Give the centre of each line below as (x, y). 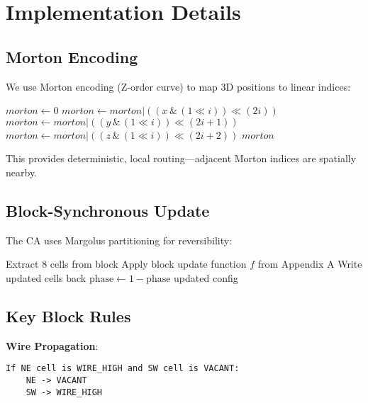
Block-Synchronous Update (108, 210)
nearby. (22, 172)
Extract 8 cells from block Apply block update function (126, 264)
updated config (206, 277)
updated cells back (46, 277)
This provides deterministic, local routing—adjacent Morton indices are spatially (181, 158)
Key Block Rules (68, 316)
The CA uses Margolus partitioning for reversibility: (119, 240)
